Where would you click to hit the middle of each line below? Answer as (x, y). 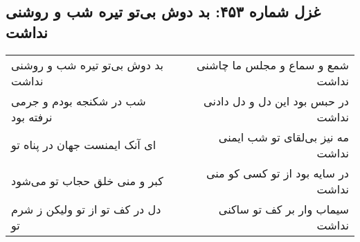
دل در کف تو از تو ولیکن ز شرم (86, 209)
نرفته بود (32, 116)
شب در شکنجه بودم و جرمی (79, 101)
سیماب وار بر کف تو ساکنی (283, 209)
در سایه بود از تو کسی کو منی (277, 173)
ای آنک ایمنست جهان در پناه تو (84, 145)
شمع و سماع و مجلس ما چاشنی (272, 64)
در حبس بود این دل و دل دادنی (276, 101)
